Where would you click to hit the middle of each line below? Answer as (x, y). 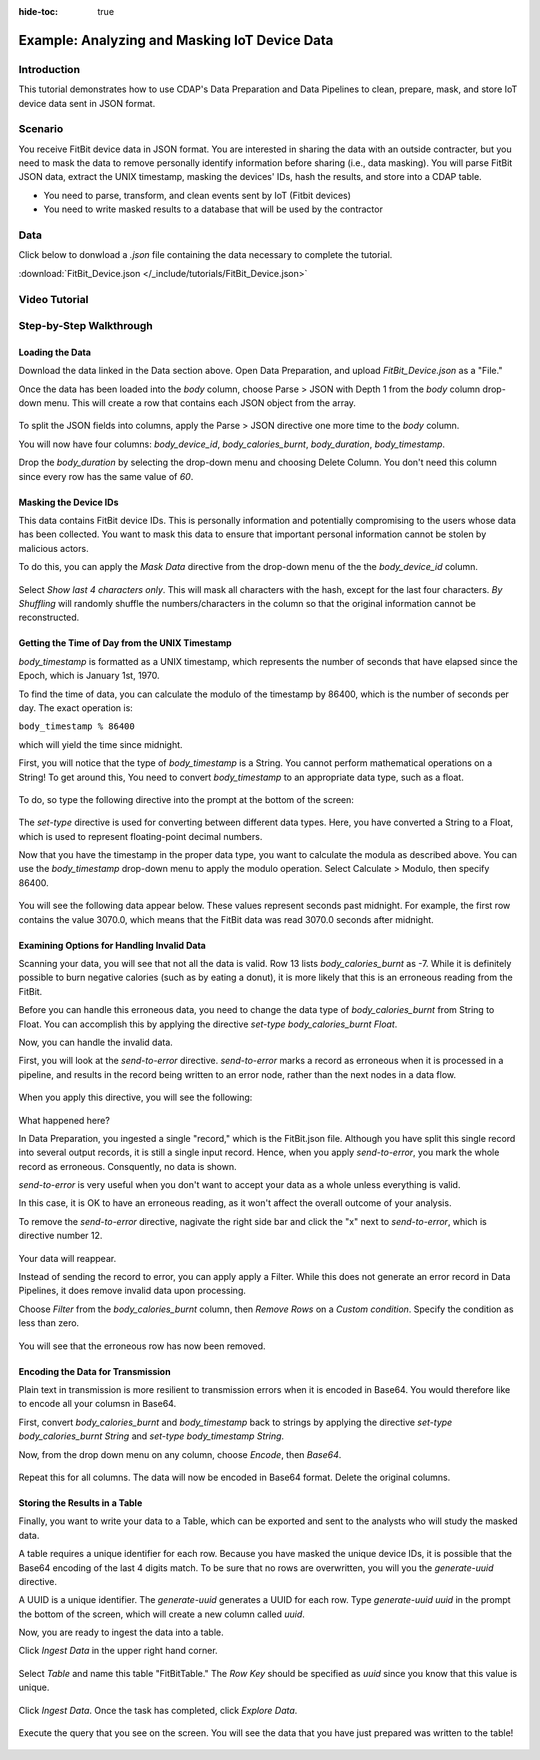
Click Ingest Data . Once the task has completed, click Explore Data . (158, 1710)
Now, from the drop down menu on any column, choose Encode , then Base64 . (180, 1454)
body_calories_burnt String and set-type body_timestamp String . (151, 1436)
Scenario (41, 129)
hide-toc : (38, 11)
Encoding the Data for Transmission (94, 1371)
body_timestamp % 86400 (76, 726)
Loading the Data (55, 352)
